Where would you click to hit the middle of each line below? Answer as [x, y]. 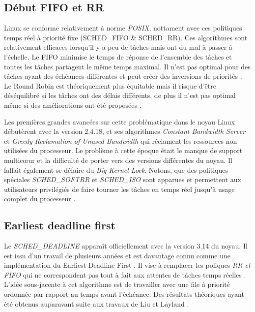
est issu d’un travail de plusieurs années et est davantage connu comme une [117, 255]
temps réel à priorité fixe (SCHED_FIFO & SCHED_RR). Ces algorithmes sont [126, 37]
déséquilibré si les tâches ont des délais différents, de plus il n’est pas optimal [120, 95]
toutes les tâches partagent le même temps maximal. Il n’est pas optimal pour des [127, 66]
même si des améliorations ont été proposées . [73, 105]
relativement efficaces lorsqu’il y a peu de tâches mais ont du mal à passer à [118, 47]
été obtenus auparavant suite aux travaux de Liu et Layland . [97, 303]
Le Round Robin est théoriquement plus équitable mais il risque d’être [110, 85]
